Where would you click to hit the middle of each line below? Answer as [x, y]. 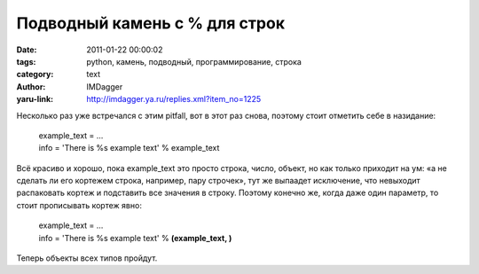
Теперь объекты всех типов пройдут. [87, 258]
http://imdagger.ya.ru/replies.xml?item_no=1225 [174, 99]
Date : [27, 50]
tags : [26, 61]
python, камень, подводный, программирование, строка [194, 61]
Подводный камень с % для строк [151, 23]
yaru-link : [35, 99]
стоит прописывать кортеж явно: [79, 205]
